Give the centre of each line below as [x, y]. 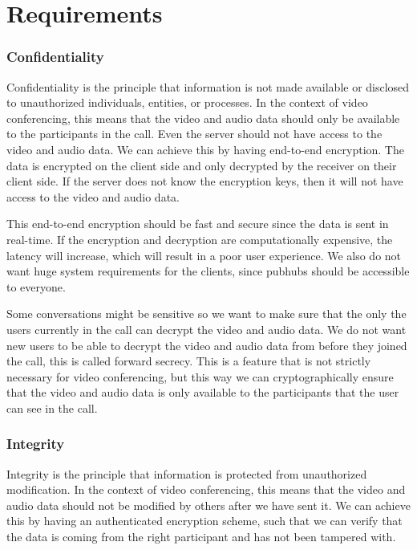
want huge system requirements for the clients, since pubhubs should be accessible [208, 271]
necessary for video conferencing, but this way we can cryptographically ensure [200, 376]
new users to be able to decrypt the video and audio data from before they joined [207, 345]
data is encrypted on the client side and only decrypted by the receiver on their [202, 165]
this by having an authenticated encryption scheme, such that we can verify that [204, 521]
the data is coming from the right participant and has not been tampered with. [201, 537]
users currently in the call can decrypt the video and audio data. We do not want [206, 329]
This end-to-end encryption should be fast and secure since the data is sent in [198, 224]
